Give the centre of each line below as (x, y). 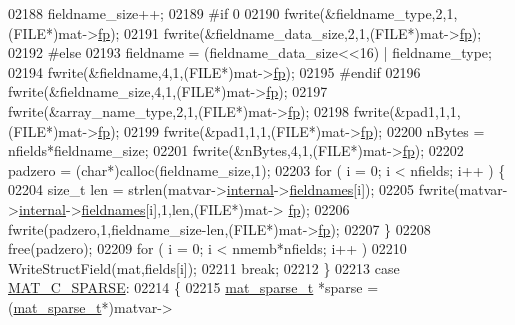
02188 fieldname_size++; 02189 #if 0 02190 (144, 13)
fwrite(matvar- (463, 189)
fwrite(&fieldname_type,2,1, (371, 13)
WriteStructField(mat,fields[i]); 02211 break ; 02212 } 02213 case (204, 267)
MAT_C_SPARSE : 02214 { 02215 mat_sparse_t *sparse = (193, 287)
